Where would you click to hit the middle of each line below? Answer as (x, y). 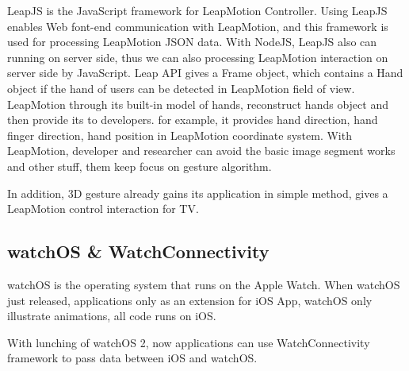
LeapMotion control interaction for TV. (103, 209)
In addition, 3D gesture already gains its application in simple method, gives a (198, 193)
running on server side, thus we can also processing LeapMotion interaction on (198, 57)
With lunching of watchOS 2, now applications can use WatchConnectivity (189, 342)
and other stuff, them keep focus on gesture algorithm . (140, 166)
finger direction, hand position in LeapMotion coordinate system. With (180, 135)
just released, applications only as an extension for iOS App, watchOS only (190, 300)
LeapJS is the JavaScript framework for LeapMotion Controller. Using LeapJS (197, 10)
